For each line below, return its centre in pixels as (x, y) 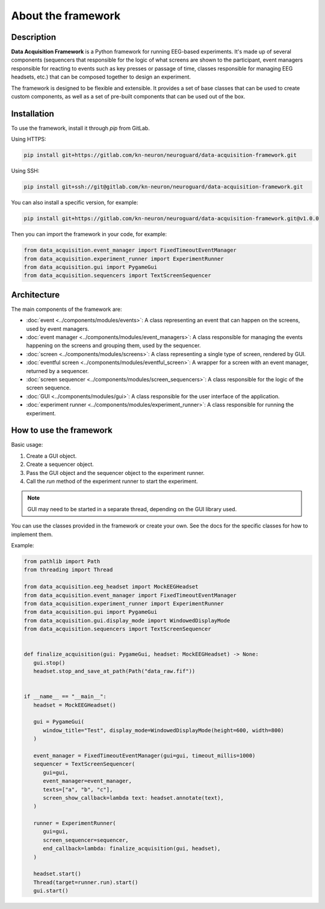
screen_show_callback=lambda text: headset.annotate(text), (133, 798)
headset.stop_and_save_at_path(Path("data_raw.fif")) (114, 671)
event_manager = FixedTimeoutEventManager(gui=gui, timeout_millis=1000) (144, 755)
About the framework (66, 16)
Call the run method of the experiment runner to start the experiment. (112, 481)
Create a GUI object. (51, 456)
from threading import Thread (68, 570)
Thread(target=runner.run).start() (86, 882)
